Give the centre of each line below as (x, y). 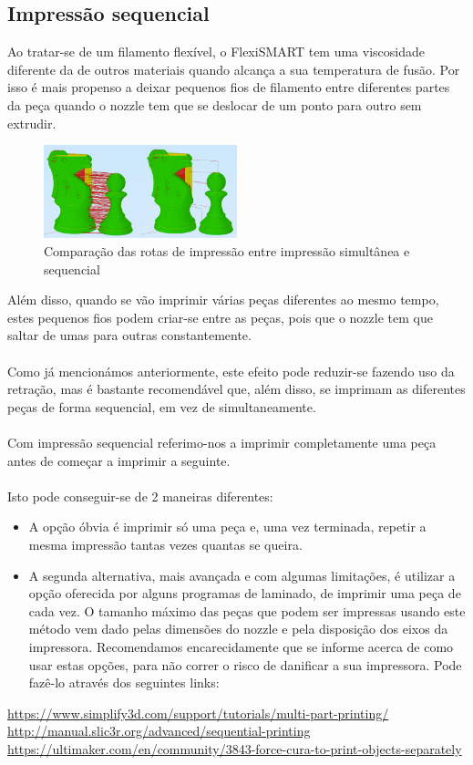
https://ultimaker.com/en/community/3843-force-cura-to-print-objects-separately (235, 748)
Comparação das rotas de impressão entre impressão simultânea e (227, 251)
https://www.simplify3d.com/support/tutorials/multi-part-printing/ (198, 713)
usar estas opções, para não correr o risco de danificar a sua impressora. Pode (245, 664)
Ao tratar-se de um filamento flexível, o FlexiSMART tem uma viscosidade (216, 52)
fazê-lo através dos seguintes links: (124, 682)
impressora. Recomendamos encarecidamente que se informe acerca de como (241, 646)
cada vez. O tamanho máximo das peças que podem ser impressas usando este (247, 610)
